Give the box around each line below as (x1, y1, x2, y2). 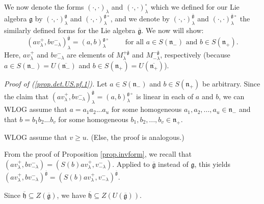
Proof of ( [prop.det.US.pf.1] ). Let (4, 78, 108, 89)
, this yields (194, 158, 230, 169)
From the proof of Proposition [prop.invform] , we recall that (4, 149, 192, 159)
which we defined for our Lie (150, 2, 240, 12)
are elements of (67, 49, 114, 60)
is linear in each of (136, 91, 194, 101)
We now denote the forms (4, 2, 84, 12)
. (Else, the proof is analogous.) (86, 131, 184, 142)
